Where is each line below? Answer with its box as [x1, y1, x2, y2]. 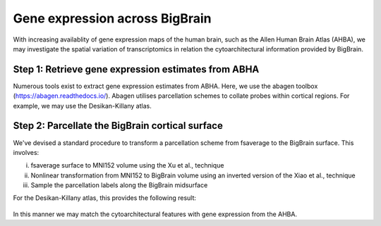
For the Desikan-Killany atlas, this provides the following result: [13, 194, 197, 202]
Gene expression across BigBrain [13, 11, 212, 26]
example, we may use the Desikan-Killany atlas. [13, 101, 152, 110]
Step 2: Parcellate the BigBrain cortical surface [13, 120, 224, 132]
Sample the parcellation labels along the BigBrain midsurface [30, 181, 208, 189]
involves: [13, 148, 40, 156]
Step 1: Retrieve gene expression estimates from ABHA [13, 63, 260, 75]
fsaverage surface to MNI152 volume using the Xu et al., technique [30, 161, 224, 170]
